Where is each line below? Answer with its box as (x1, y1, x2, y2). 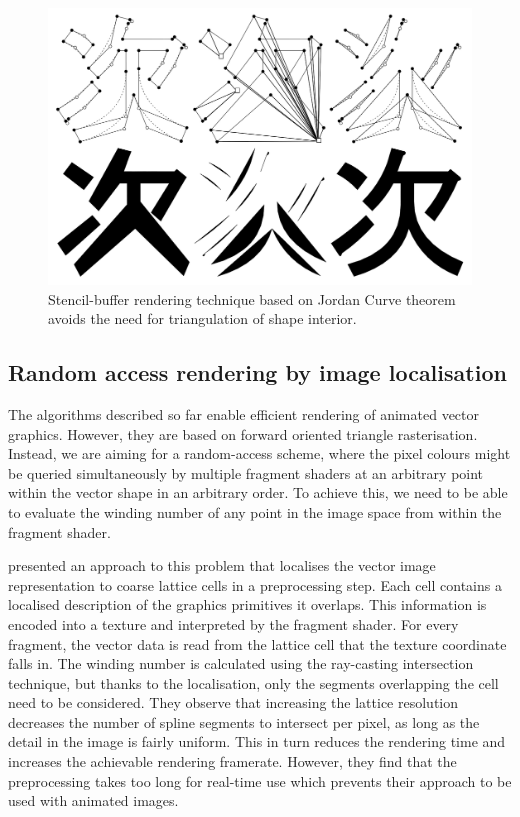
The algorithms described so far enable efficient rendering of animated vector (8, 403, 480, 424)
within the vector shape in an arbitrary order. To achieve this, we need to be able (8, 482, 508, 503)
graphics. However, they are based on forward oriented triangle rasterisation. (8, 423, 478, 444)
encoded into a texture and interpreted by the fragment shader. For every (8, 613, 459, 634)
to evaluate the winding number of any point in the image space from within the (8, 501, 502, 522)
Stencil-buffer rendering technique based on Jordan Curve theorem (48, 288, 456, 309)
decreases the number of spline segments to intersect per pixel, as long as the (8, 711, 480, 732)
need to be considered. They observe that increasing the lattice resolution (8, 692, 459, 713)
